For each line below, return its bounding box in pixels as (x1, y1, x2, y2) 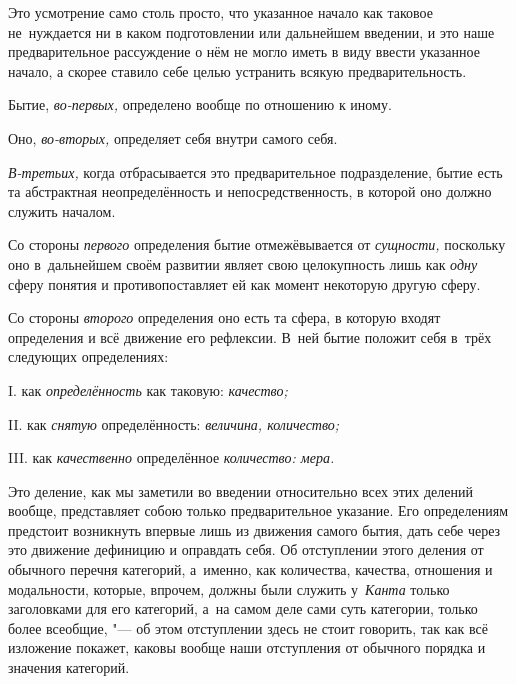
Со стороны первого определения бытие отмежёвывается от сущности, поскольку (8, 234, 506, 255)
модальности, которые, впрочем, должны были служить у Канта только (8, 578, 450, 599)
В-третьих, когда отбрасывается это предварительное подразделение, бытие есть (8, 161, 503, 182)
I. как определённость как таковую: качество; (8, 379, 288, 400)
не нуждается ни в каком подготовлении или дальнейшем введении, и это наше (8, 21, 495, 42)
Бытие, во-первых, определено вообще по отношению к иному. (8, 94, 392, 115)
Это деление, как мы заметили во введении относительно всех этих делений (8, 480, 473, 501)
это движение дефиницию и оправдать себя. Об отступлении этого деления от (8, 539, 484, 560)
